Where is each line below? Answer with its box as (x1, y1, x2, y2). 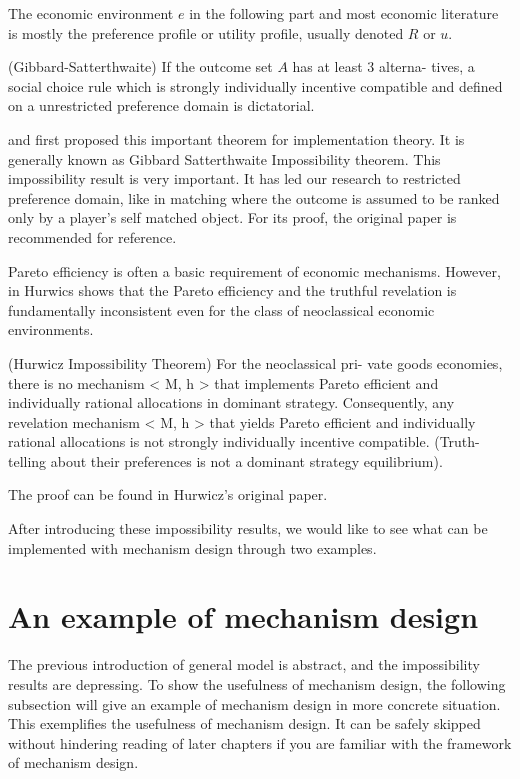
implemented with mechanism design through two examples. (8, 537, 377, 558)
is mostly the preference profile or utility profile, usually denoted (8, 22, 404, 43)
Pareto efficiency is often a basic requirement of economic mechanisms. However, (8, 260, 501, 281)
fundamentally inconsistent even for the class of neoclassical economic (8, 299, 435, 320)
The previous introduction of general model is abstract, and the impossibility (8, 654, 480, 675)
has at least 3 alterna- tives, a (292, 56, 475, 77)
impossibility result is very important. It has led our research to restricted (8, 168, 461, 189)
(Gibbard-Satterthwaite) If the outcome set (8, 56, 273, 77)
